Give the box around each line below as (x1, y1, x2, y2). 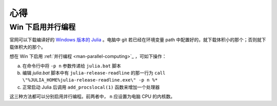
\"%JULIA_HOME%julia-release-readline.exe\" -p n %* (22, 77, 158, 83)
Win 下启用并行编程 (9, 22, 76, 32)
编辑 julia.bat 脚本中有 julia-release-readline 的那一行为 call (22, 69, 166, 76)
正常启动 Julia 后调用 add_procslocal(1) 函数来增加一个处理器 (22, 84, 160, 90)
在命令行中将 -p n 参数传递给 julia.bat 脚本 (22, 63, 122, 69)
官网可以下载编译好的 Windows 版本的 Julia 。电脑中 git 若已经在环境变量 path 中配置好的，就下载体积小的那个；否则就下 (9, 37, 266, 43)
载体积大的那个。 (9, 44, 46, 50)
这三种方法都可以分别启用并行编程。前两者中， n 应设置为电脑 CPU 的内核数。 (9, 93, 175, 99)
